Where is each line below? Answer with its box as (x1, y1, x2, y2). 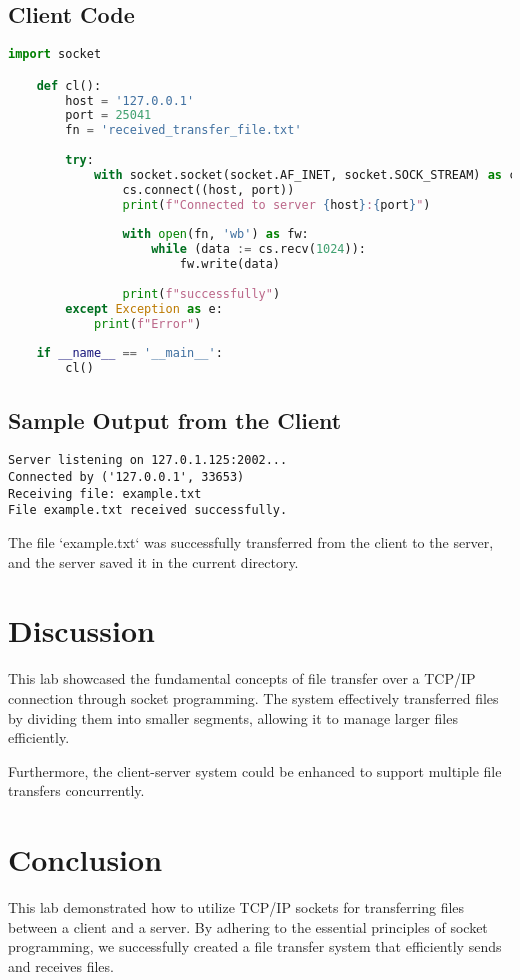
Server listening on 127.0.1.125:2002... (8, 453, 288, 468)
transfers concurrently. (8, 780, 145, 801)
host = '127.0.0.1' (65, 93, 195, 108)
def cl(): (36, 78, 102, 93)
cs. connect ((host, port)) (122, 182, 295, 197)
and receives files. (8, 955, 114, 976)
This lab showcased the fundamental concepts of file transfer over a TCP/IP (8, 668, 476, 689)
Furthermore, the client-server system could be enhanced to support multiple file (8, 760, 502, 781)
